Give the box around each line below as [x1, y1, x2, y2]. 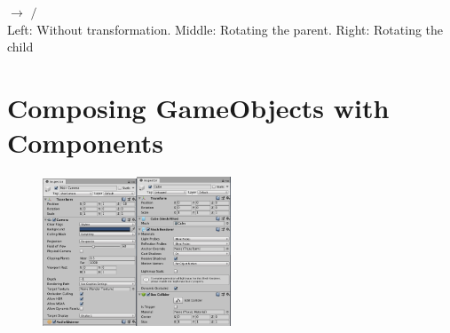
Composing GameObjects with [7, 89, 390, 125]
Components [7, 124, 163, 161]
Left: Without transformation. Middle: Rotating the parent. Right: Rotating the [7, 20, 444, 38]
